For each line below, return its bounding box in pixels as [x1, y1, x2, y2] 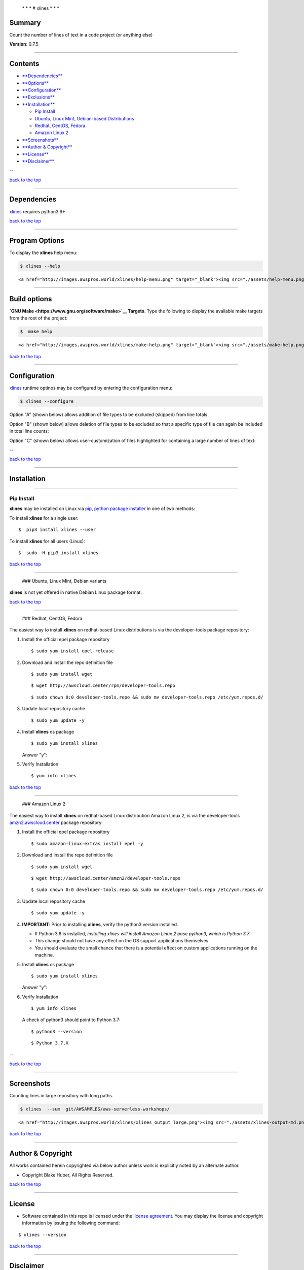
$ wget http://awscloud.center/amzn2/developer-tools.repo [31, 875, 181, 881]
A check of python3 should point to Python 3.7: [22, 1017, 121, 1023]
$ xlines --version [18, 1232, 67, 1237]
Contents [9, 59, 40, 68]
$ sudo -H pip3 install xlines [18, 550, 99, 556]
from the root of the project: [9, 315, 68, 321]
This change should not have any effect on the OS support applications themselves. [34, 938, 210, 944]
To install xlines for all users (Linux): [9, 538, 86, 544]
